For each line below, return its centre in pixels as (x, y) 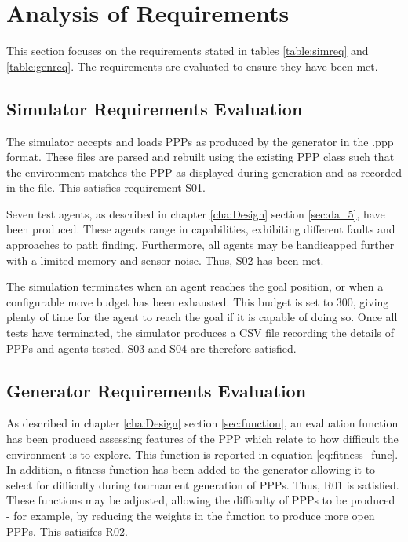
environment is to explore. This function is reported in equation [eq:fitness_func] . (202, 454)
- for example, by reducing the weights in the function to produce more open (191, 515)
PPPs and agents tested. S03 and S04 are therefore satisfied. (151, 348)
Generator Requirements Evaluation (157, 390)
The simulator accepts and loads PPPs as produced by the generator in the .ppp (200, 141)
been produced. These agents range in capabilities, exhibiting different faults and (201, 229)
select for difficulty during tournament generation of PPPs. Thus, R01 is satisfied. (203, 484)
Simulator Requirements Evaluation (155, 108)
